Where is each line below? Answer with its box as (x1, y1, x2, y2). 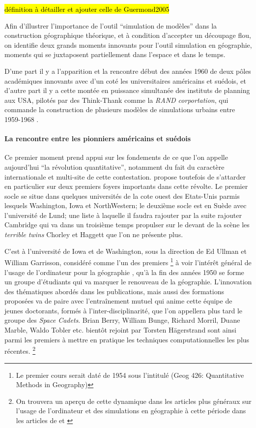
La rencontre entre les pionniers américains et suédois (4, 133, 191, 144)
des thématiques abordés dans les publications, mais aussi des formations (4, 286, 224, 296)
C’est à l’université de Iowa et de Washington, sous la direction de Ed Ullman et (4, 245, 247, 256)
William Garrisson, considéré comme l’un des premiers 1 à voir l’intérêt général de (4, 256, 252, 267)
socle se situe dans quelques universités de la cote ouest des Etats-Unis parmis (4, 190, 240, 201)
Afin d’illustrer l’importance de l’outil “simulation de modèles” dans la (4, 20, 217, 31)
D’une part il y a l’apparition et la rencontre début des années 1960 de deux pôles (4, 65, 251, 76)
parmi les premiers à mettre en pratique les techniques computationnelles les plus (4, 334, 250, 344)
